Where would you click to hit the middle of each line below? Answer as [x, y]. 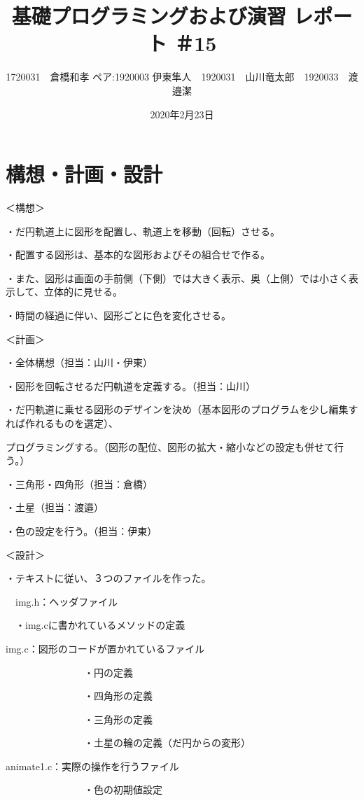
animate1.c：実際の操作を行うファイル [92, 766]
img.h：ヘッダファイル [66, 601]
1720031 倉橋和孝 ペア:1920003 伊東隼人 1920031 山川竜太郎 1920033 [172, 77]
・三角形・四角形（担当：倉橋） [79, 483]
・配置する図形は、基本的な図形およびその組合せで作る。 [138, 255]
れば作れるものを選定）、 [62, 423]
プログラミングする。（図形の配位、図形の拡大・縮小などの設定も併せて [170, 446]
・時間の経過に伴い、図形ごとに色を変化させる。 [118, 315]
